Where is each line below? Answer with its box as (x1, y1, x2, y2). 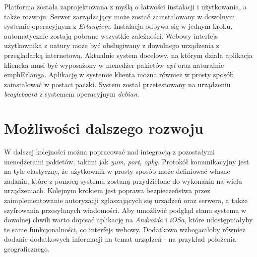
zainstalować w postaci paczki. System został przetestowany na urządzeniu (4, 79, 231, 89)
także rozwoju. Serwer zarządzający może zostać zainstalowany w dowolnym (4, 11, 235, 21)
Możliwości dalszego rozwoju (4, 118, 203, 138)
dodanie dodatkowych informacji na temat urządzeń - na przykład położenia (4, 234, 236, 244)
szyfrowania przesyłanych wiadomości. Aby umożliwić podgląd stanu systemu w (4, 205, 247, 215)
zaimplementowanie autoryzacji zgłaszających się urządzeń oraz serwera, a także (4, 195, 248, 206)
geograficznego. (4, 244, 50, 254)
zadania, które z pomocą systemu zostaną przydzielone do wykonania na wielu (4, 175, 242, 186)
